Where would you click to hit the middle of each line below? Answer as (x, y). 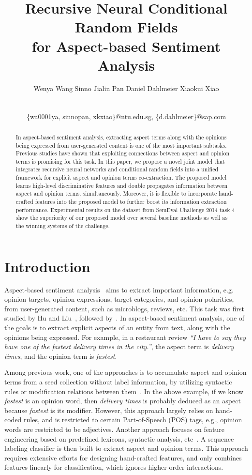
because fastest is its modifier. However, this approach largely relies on (109, 410)
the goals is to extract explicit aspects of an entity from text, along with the (117, 328)
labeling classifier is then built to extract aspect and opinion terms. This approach (126, 448)
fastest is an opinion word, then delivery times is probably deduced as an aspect (123, 401)
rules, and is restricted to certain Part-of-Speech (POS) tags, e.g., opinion (133, 420)
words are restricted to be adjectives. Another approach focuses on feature (114, 429)
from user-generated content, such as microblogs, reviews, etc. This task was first (124, 308)
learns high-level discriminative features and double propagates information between (122, 185)
